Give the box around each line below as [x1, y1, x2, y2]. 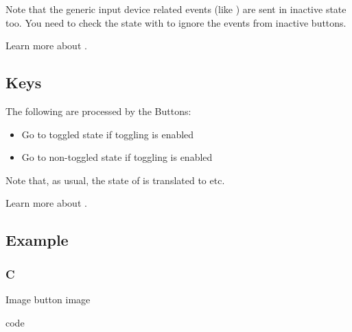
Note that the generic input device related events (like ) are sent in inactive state [5, 2, 347, 16]
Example [5, 229, 69, 251]
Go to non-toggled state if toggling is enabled [21, 150, 213, 164]
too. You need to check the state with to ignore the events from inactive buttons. [5, 15, 347, 29]
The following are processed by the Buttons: [5, 103, 191, 118]
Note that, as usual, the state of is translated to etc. [5, 173, 225, 187]
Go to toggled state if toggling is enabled [21, 127, 194, 141]
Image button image [5, 292, 91, 306]
